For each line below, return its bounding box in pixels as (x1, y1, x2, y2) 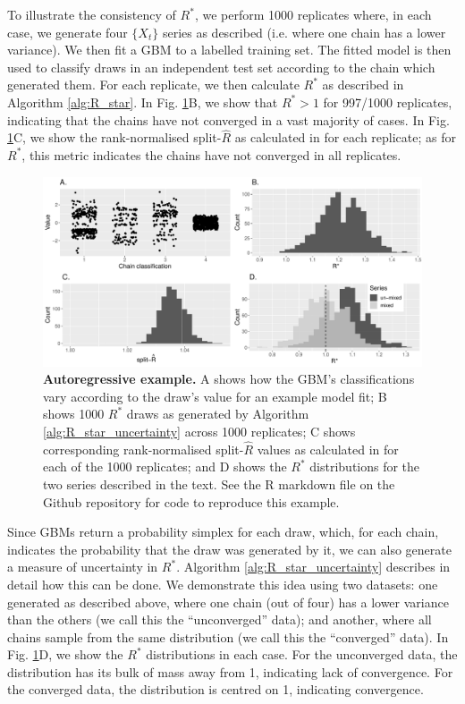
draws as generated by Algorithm (126, 404, 309, 423)
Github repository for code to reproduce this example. (43, 492, 340, 511)
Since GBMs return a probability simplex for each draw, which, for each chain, (7, 522, 439, 541)
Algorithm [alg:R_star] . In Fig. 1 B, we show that (7, 92, 278, 111)
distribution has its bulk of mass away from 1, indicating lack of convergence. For (7, 662, 453, 681)
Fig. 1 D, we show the (7, 645, 123, 664)
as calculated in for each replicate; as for (234, 128, 456, 147)
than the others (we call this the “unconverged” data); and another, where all (7, 610, 432, 629)
